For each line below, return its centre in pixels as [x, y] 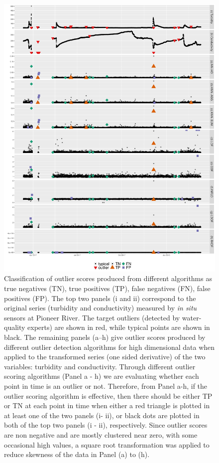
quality [15, 327]
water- [192, 317]
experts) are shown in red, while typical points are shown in [119, 327]
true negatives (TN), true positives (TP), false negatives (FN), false [107, 288]
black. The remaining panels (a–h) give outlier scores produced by [105, 337]
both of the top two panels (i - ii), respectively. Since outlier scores [106, 425]
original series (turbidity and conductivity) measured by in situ [101, 308]
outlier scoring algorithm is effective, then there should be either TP [108, 395]
